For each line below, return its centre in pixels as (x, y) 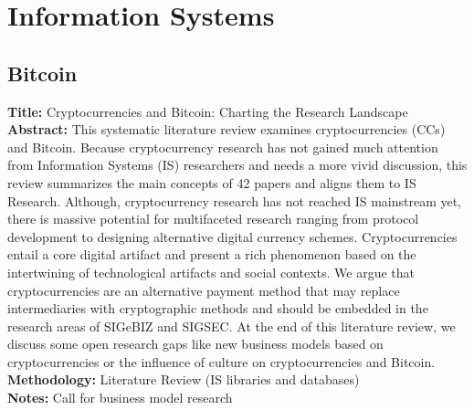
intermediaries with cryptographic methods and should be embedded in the (218, 308)
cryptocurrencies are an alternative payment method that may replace (204, 290)
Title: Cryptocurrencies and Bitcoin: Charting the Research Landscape (208, 111)
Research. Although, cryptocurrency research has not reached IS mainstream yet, (235, 200)
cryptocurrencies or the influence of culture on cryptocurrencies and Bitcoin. (221, 361)
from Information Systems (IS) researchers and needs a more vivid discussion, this (237, 165)
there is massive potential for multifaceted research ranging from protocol (213, 219)
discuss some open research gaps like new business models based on (195, 344)
